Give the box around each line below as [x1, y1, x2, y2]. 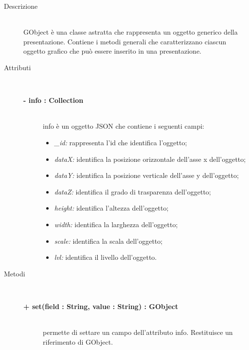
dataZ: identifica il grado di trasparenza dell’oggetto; [54, 186, 211, 196]
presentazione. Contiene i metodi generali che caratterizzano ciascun [23, 36, 227, 46]
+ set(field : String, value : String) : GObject [23, 301, 178, 311]
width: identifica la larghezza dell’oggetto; [54, 219, 178, 229]
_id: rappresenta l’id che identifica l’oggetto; [54, 137, 187, 147]
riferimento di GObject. [43, 336, 113, 347]
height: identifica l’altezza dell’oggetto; [54, 203, 169, 213]
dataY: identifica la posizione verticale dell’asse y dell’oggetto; [54, 170, 239, 180]
